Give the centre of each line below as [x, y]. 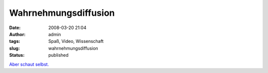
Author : [17, 34]
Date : [15, 28]
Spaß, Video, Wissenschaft [76, 41]
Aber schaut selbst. [29, 64]
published [59, 55]
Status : [17, 55]
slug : [14, 48]
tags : [15, 41]
